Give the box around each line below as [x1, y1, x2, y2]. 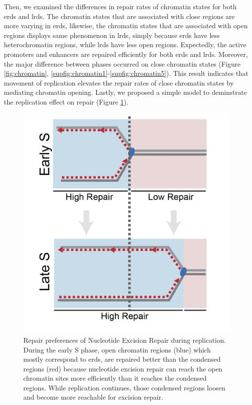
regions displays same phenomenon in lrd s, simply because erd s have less [4, 30, 220, 40]
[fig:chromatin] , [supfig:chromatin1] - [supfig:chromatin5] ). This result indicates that [4, 68, 249, 78]
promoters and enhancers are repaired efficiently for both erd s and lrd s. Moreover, [4, 49, 248, 59]
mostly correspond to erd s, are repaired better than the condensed [23, 354, 221, 364]
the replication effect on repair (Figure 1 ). [4, 96, 129, 106]
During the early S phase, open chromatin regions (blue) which [23, 344, 211, 354]
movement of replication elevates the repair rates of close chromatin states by [4, 77, 234, 88]
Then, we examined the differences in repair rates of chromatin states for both [4, 1, 237, 11]
